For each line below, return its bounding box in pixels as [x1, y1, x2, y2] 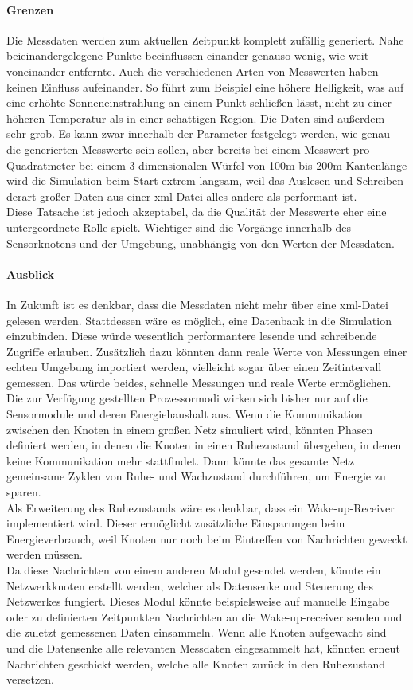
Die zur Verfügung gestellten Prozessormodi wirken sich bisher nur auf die [6, 390, 368, 406]
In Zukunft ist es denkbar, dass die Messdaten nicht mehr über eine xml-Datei [6, 296, 388, 312]
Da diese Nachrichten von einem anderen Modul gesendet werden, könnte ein [6, 562, 381, 578]
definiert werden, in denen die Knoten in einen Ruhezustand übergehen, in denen [6, 437, 402, 453]
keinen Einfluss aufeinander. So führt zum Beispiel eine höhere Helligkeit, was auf [6, 78, 404, 95]
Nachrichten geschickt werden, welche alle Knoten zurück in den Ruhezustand [6, 655, 386, 672]
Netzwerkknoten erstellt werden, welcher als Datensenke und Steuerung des [6, 577, 374, 594]
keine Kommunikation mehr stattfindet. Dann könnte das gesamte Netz [6, 452, 355, 468]
